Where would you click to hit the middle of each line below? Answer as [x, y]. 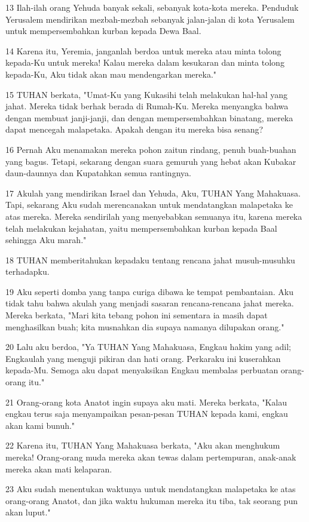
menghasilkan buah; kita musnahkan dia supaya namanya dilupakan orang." [145, 326]
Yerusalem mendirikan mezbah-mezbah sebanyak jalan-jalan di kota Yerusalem [150, 19]
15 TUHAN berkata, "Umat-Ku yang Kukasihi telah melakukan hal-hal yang [147, 94]
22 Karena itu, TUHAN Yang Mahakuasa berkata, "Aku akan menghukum [143, 445]
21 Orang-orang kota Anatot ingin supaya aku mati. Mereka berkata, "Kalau [146, 402]
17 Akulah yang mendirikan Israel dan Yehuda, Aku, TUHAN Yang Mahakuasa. [153, 193]
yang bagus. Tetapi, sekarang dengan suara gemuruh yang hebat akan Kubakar [151, 161]
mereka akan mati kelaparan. [59, 469]
